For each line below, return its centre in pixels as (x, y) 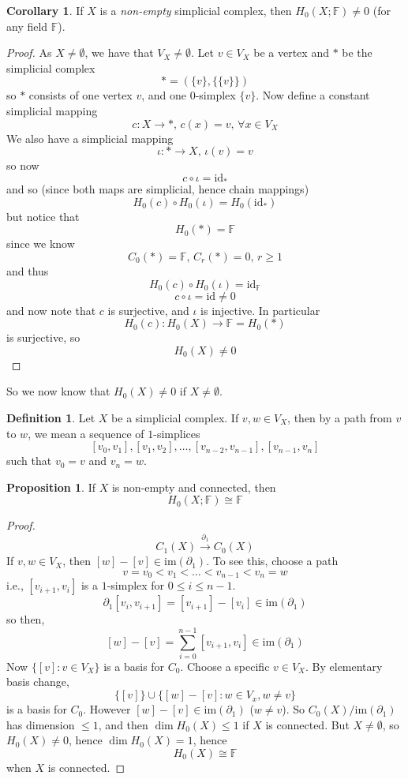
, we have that (119, 52)
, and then (123, 724)
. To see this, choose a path (272, 561)
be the (357, 52)
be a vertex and (291, 52)
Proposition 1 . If (51, 487)
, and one (164, 95)
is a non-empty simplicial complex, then (196, 10)
